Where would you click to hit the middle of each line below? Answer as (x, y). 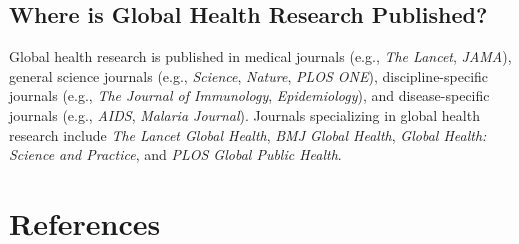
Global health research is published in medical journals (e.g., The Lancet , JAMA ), (260, 56)
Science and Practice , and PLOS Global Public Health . (175, 154)
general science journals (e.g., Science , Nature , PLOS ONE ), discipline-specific (249, 75)
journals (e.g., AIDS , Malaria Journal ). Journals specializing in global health (244, 114)
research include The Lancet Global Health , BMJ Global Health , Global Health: (248, 134)
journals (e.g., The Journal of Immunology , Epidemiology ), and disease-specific (249, 95)
